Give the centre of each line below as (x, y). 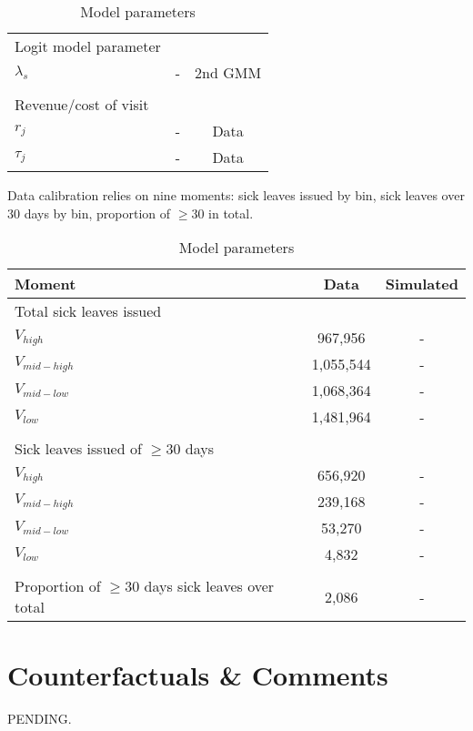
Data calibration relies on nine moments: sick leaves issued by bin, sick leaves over (236, 195)
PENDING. (40, 719)
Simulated (422, 284)
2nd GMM (228, 72)
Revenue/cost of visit (82, 104)
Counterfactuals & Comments (198, 675)
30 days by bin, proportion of (89, 213)
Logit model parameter (88, 46)
